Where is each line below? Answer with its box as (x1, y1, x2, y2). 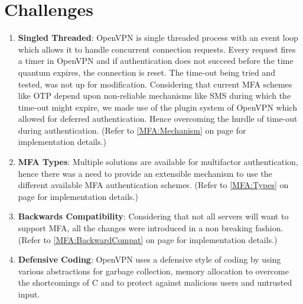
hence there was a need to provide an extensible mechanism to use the (18, 167, 272, 179)
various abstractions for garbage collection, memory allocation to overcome (18, 264, 289, 277)
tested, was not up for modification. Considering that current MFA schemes (18, 77, 292, 90)
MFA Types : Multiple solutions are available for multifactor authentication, (18, 156, 298, 168)
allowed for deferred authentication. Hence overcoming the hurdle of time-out (18, 112, 298, 125)
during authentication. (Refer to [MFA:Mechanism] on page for (18, 124, 246, 136)
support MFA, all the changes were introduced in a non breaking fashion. (18, 222, 284, 234)
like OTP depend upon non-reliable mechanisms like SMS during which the (18, 89, 291, 102)
